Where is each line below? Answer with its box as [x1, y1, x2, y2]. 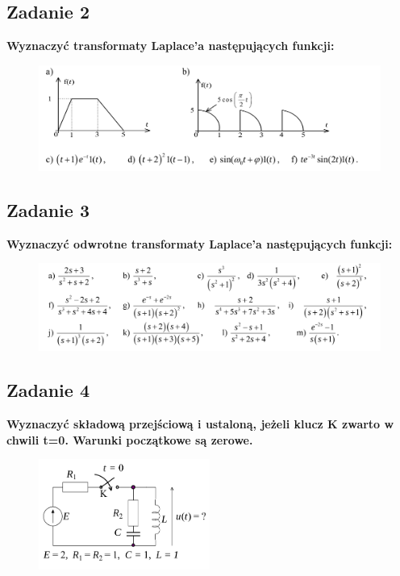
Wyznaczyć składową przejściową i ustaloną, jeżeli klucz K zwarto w [6, 415, 394, 432]
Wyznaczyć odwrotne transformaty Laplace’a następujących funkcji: [6, 235, 393, 252]
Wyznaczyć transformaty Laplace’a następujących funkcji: [6, 37, 335, 54]
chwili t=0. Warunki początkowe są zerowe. [6, 431, 253, 448]
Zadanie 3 [6, 198, 90, 223]
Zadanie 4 [6, 378, 90, 403]
